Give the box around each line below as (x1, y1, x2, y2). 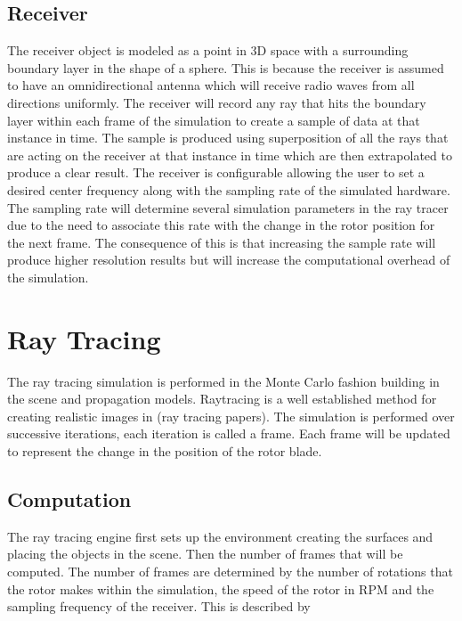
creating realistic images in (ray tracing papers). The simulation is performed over (7, 406, 455, 425)
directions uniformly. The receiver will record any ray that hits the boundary (7, 93, 426, 111)
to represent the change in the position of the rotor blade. (7, 442, 322, 461)
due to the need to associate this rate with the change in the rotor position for (7, 216, 435, 234)
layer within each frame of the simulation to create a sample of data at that (7, 110, 420, 129)
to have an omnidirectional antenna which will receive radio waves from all (7, 76, 415, 94)
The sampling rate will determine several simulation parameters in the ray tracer (7, 198, 449, 217)
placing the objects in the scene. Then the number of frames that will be (7, 544, 403, 563)
